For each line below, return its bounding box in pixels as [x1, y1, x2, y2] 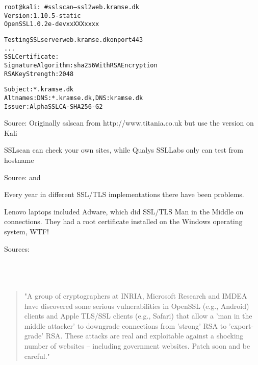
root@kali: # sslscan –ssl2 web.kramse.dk [4, 4, 139, 11]
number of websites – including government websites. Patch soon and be [24, 340, 250, 351]
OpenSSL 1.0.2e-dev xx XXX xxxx [4, 20, 99, 28]
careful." [24, 350, 50, 361]
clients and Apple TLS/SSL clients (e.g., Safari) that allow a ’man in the [24, 310, 252, 321]
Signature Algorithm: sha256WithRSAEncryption [4, 61, 158, 69]
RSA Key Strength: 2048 [4, 70, 74, 78]
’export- [228, 320, 254, 331]
